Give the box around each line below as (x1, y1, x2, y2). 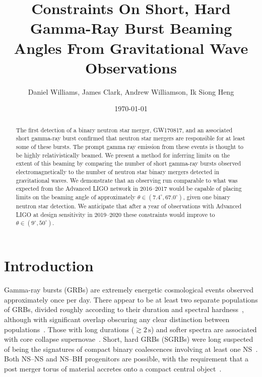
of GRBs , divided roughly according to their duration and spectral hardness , (4, 304, 244, 315)
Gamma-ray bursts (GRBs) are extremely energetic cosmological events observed (4, 284, 254, 295)
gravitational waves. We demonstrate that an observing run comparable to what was (16, 176, 238, 184)
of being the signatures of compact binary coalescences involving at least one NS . (4, 343, 258, 354)
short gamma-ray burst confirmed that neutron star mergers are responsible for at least (16, 134, 245, 142)
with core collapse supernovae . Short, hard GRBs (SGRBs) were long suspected (4, 334, 253, 344)
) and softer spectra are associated (151, 324, 257, 334)
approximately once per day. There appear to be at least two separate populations (4, 294, 258, 305)
